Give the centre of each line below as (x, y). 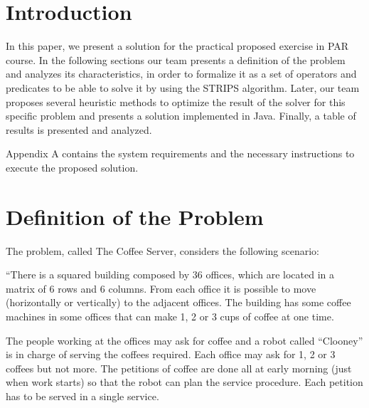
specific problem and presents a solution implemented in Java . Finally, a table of (181, 116)
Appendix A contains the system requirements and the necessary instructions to (180, 153)
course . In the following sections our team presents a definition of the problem (176, 59)
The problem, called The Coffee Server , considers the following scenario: (163, 250)
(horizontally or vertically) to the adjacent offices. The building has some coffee (178, 302)
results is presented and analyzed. (79, 129)
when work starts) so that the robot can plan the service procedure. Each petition (184, 382)
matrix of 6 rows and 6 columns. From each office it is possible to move (161, 288)
